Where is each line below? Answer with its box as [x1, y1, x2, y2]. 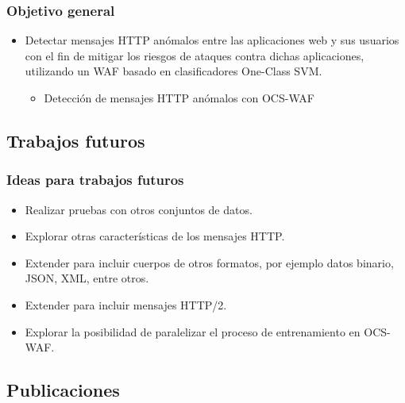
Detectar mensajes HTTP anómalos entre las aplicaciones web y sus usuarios [25, 32, 399, 48]
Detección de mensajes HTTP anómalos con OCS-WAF [44, 90, 314, 106]
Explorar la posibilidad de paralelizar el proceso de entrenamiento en [25, 323, 361, 340]
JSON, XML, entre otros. [25, 270, 149, 286]
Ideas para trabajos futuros [6, 170, 184, 190]
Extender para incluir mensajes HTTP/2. [25, 296, 227, 313]
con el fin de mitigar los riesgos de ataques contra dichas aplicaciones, [25, 47, 364, 63]
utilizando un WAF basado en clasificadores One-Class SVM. [25, 63, 322, 79]
